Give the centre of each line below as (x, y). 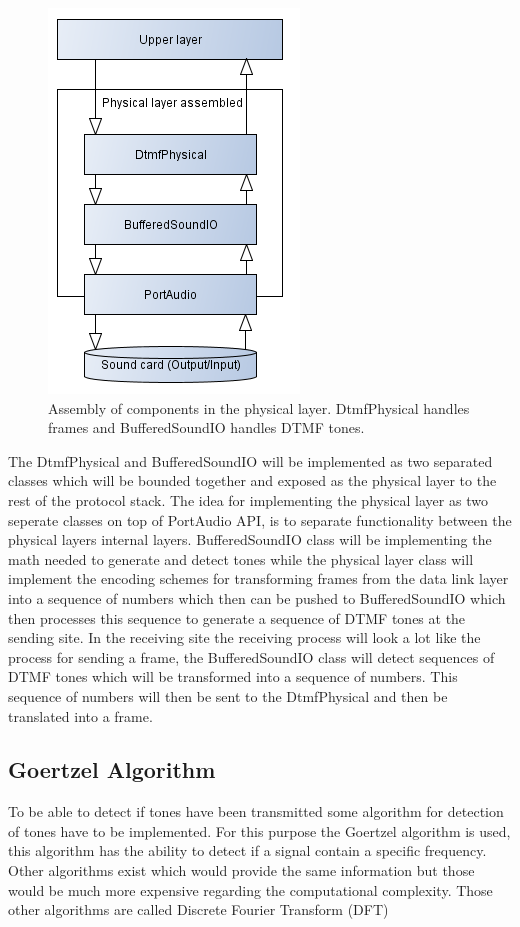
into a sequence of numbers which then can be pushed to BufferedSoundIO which (257, 597)
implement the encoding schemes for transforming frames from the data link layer (258, 578)
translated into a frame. (80, 715)
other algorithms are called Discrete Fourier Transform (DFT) (198, 909)
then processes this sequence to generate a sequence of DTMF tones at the (237, 617)
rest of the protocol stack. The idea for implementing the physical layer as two (248, 499)
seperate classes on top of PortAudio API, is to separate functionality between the (260, 519)
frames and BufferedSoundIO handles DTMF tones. (206, 427)
